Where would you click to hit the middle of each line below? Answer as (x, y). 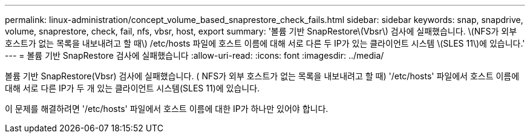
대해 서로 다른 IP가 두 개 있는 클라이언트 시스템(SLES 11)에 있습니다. (132, 88)
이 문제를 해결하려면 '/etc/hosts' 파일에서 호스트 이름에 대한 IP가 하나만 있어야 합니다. (167, 109)
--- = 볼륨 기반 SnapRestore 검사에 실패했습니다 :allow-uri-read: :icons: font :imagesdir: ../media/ (195, 55)
